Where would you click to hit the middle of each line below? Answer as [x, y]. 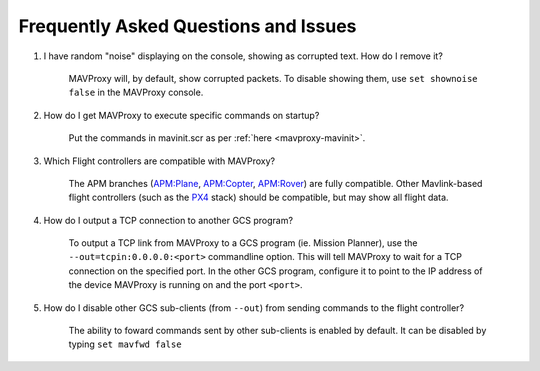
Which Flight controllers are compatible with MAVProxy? [159, 161]
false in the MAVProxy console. [136, 92]
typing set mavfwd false [125, 344]
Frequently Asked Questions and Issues [187, 26]
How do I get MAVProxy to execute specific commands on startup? [181, 115]
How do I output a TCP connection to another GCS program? [168, 220]
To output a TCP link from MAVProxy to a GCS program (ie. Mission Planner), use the [243, 243]
